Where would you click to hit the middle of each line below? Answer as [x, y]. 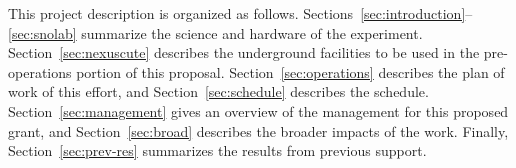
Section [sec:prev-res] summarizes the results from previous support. [217, 150]
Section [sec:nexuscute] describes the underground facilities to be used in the [244, 52]
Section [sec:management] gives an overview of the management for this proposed [258, 110]
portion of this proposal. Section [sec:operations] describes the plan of [290, 71]
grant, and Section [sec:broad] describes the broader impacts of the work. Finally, [258, 130]
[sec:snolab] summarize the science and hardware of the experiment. [215, 32]
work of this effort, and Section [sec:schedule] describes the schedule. [218, 91]
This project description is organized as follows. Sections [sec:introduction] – [240, 13]
